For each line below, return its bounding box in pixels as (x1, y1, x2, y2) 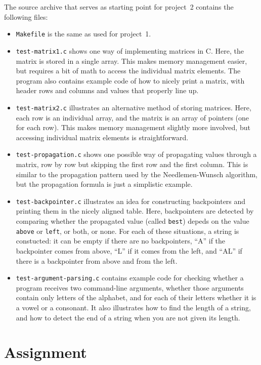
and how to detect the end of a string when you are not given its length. (16, 312, 240, 322)
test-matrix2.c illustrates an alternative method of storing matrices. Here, (16, 102, 251, 112)
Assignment (4, 342, 87, 362)
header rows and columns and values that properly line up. (16, 85, 199, 96)
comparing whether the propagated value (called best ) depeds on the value (16, 216, 249, 226)
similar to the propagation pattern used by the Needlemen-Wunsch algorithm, (16, 169, 257, 179)
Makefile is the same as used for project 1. (16, 28, 151, 39)
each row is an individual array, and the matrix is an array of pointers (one (16, 112, 249, 123)
